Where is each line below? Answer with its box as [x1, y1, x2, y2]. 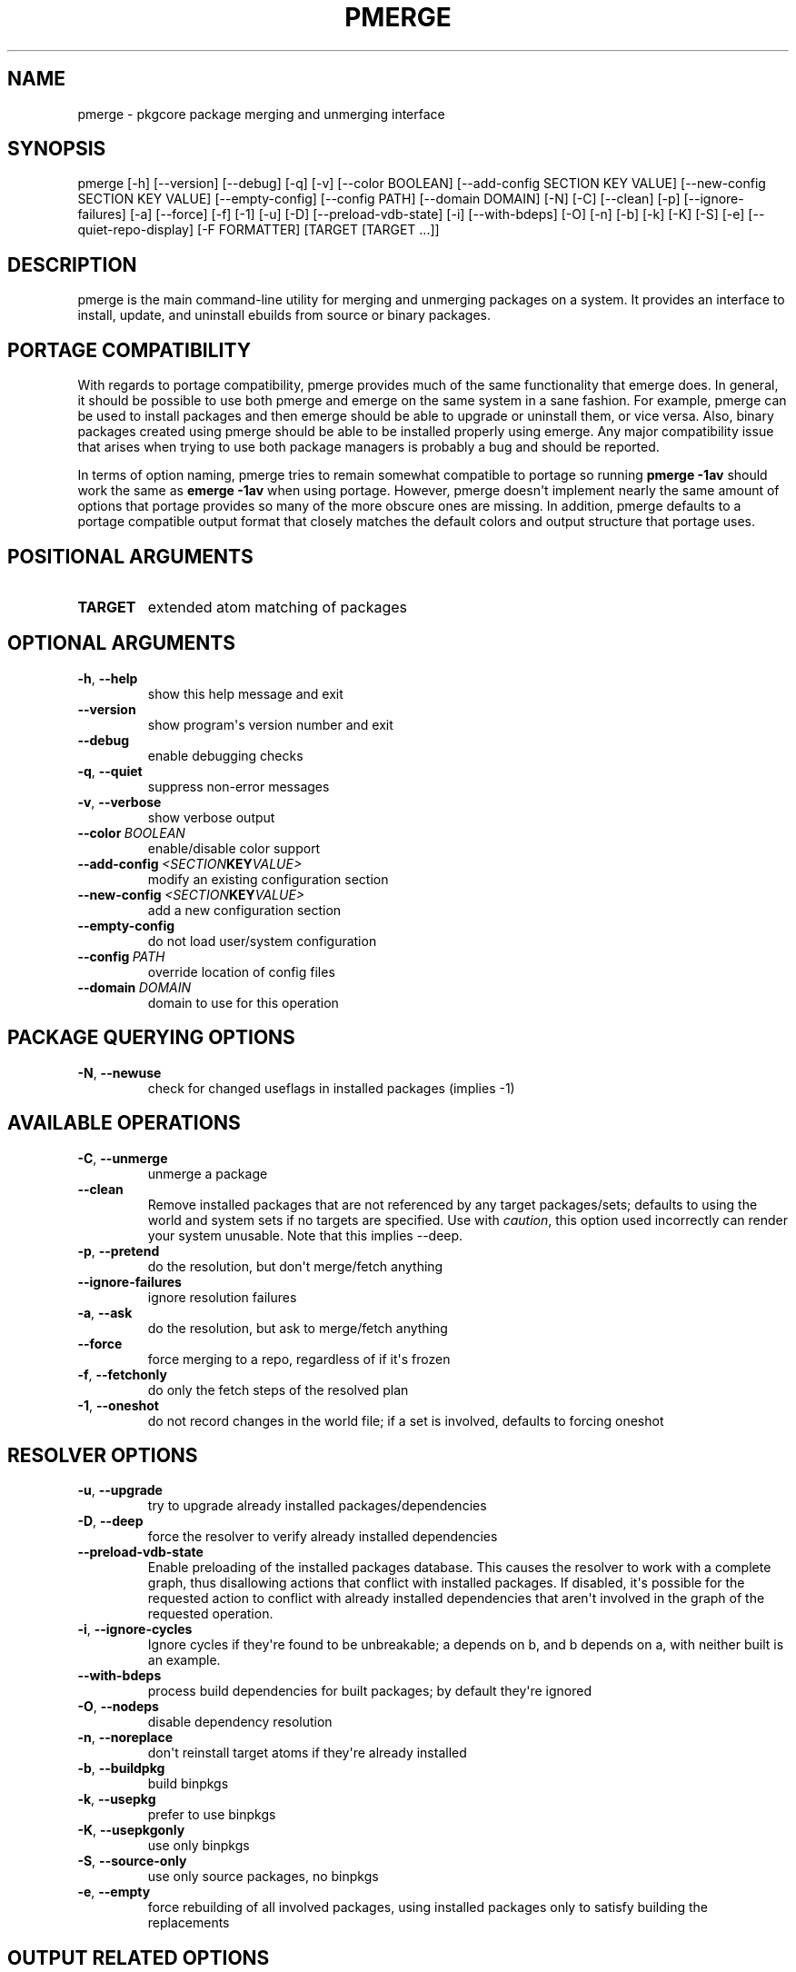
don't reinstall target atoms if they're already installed [147, 1745, 467, 1761]
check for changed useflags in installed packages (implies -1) [147, 1080, 515, 1096]
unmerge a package [147, 1165, 268, 1181]
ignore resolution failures [147, 1289, 297, 1305]
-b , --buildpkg [77, 1760, 165, 1777]
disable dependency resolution [147, 1714, 333, 1730]
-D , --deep [77, 1513, 144, 1529]
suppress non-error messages [147, 778, 330, 794]
